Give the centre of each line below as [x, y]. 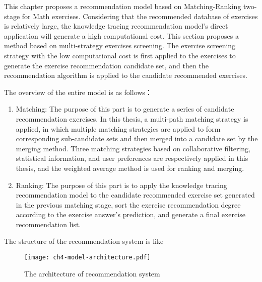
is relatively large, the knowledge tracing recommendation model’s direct [116, 26]
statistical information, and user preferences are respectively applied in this [132, 158]
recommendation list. [48, 224]
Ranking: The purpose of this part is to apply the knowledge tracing [121, 185]
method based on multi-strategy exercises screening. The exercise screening [120, 45]
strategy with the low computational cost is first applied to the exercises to [120, 55]
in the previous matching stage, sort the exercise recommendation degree [128, 204]
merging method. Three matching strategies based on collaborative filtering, [133, 148]
